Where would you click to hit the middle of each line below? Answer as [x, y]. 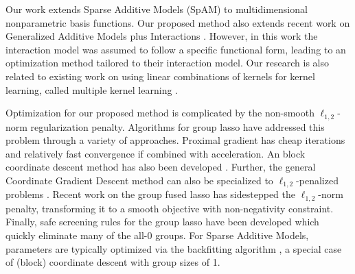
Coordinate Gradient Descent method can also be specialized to [139, 180]
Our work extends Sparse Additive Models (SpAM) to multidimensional [157, 9]
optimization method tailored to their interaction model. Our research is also [168, 63]
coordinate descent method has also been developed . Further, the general [161, 167]
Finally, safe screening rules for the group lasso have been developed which [162, 222]
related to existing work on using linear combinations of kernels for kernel [160, 76]
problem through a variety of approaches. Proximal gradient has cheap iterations [175, 140]
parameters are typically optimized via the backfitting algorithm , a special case [174, 248]
